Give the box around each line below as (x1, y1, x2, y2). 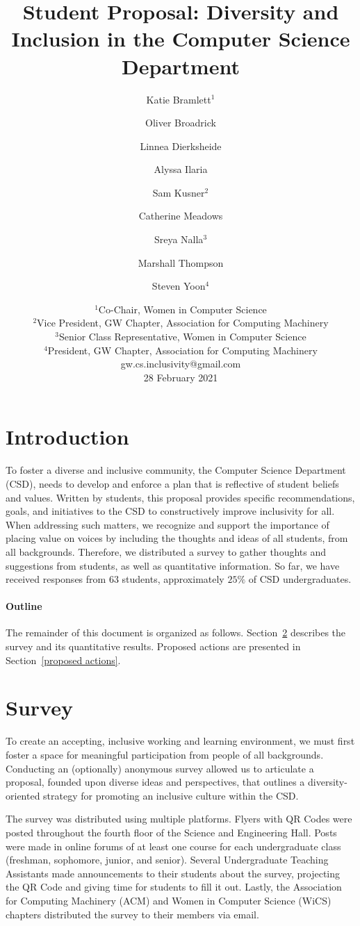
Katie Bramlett (146, 92, 211, 106)
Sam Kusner (152, 185, 205, 199)
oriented (6, 788, 40, 802)
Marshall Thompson (138, 255, 224, 270)
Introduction (6, 422, 129, 451)
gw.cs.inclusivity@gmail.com (120, 356, 241, 371)
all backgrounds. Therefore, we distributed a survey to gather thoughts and (6, 544, 327, 559)
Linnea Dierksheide (140, 138, 222, 153)
